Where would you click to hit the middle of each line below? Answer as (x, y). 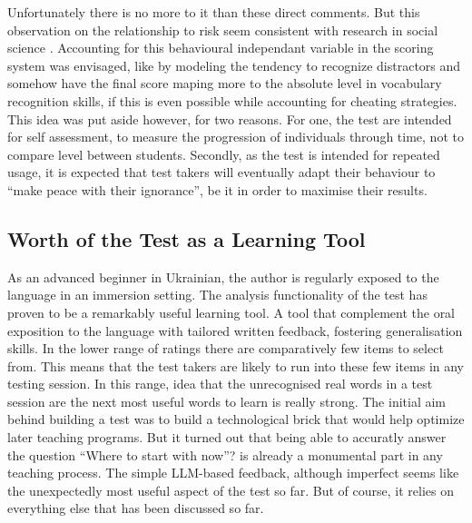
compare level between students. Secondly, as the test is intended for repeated (224, 154)
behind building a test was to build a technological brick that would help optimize (236, 419)
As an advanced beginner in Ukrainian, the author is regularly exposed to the (223, 276)
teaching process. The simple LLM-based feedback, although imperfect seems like (233, 473)
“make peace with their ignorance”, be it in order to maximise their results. (217, 189)
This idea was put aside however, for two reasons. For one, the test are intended (230, 118)
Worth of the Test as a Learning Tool (187, 238)
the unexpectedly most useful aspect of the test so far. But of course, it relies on (231, 490)
